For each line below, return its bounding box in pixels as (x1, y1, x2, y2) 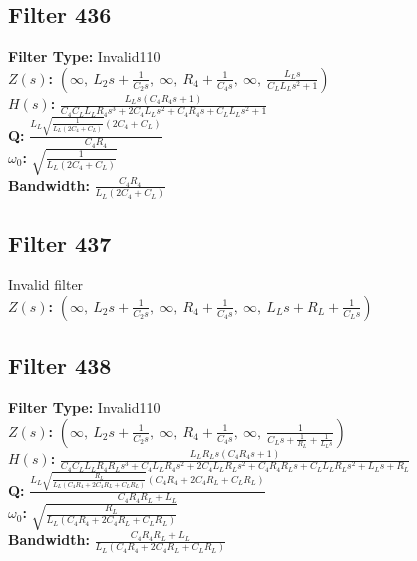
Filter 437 (8, 227, 112, 258)
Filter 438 (8, 350, 112, 381)
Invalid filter (8, 274, 84, 295)
